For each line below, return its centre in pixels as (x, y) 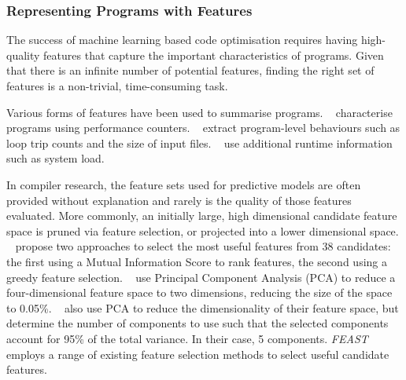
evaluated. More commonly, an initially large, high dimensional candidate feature (202, 216)
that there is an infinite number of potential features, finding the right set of (190, 70)
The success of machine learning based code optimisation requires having (182, 40)
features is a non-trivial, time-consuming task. (117, 86)
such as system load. (55, 158)
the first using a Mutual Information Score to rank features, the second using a (197, 261)
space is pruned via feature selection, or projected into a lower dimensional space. (203, 230)
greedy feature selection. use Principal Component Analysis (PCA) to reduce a (201, 277)
